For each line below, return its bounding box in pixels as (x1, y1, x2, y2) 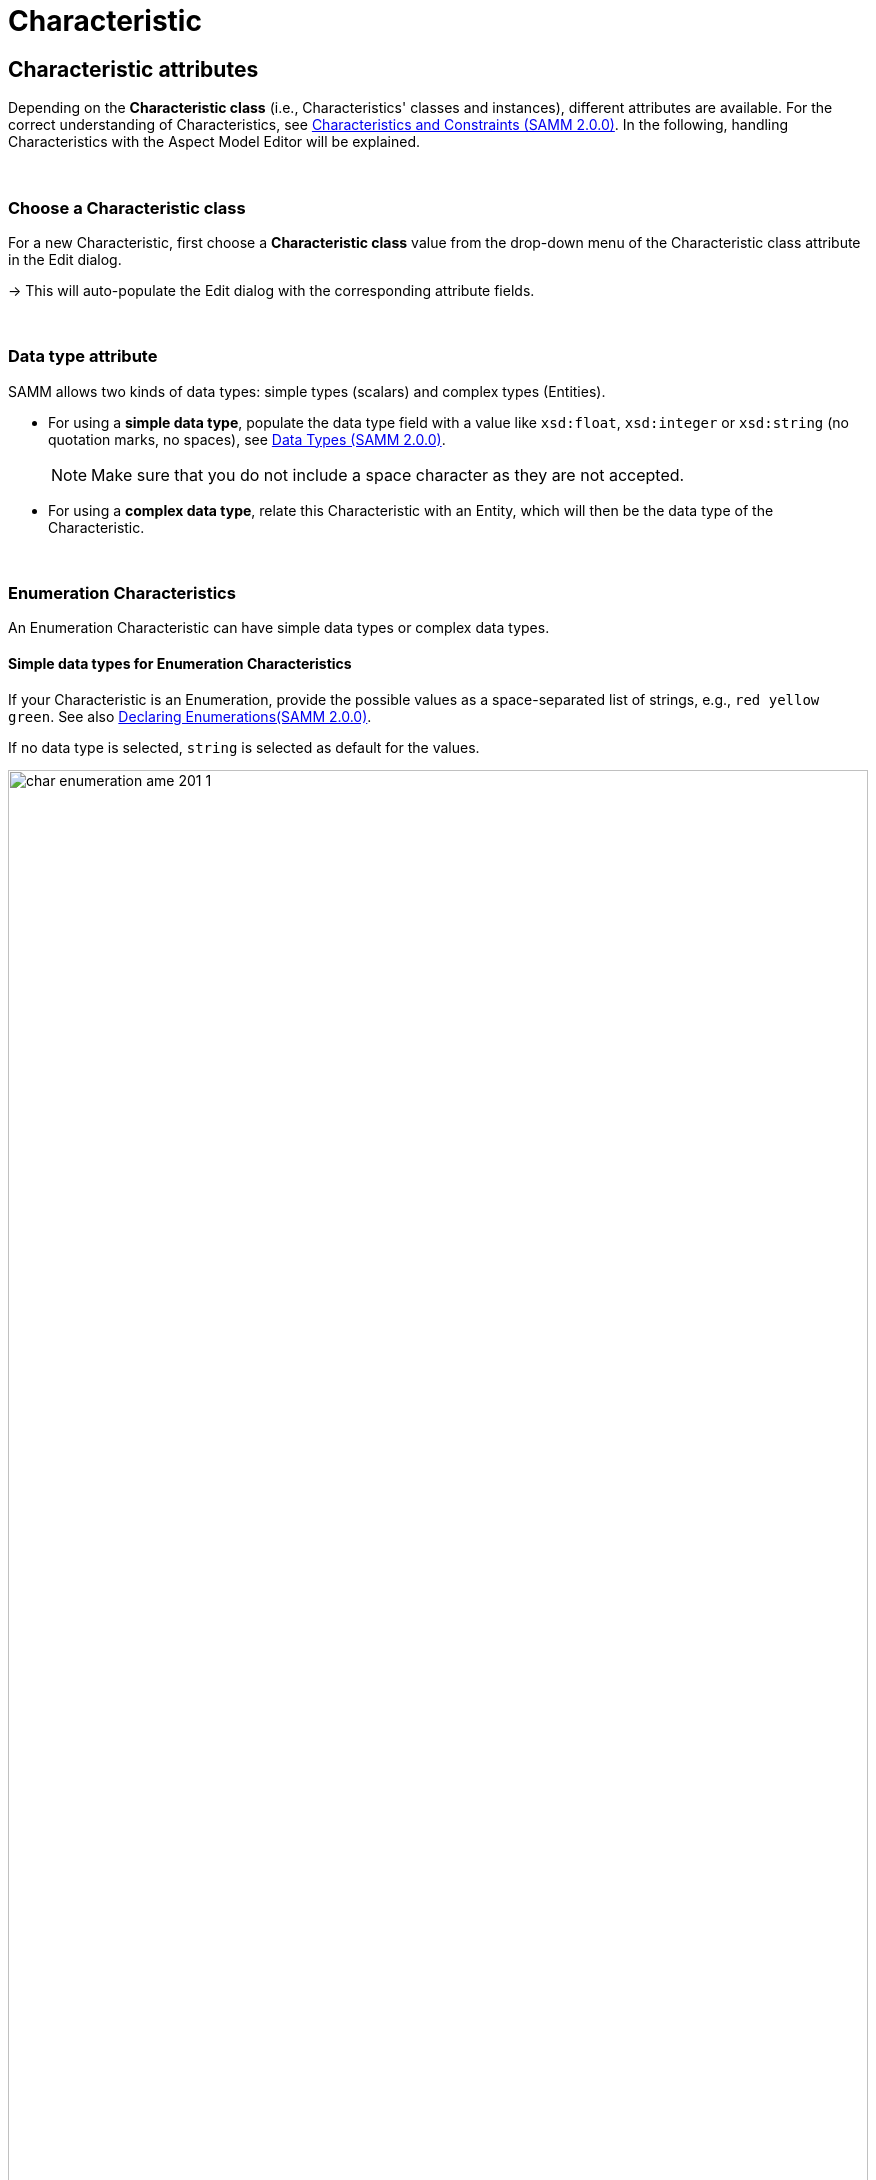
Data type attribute (8, 346, 158, 367)
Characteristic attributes (8, 56, 259, 82)
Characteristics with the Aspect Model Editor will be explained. (8, 133, 420, 151)
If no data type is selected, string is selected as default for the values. (8, 738, 480, 756)
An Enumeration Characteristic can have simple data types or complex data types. (8, 619, 550, 637)
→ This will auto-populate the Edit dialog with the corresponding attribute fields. (8, 281, 535, 299)
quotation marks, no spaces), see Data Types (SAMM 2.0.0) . (48, 430, 446, 448)
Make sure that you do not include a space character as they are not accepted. (91, 464, 685, 485)
